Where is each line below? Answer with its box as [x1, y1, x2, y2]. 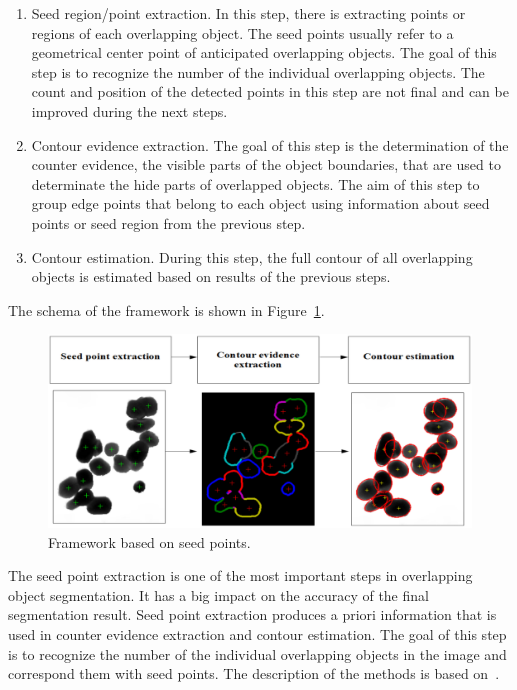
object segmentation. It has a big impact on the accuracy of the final [8, 584, 429, 605]
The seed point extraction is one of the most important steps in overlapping [8, 565, 473, 586]
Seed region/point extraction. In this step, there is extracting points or [31, 3, 466, 23]
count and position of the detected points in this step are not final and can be [31, 81, 509, 102]
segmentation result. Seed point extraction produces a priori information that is [8, 604, 497, 625]
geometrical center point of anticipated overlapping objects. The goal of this [31, 42, 497, 63]
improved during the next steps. [31, 100, 228, 121]
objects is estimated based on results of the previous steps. [31, 266, 391, 287]
